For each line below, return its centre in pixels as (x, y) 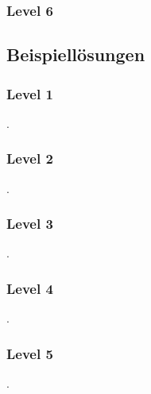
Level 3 (30, 224)
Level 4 (30, 288)
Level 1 (30, 93)
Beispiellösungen (76, 54)
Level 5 (30, 353)
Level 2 (30, 158)
